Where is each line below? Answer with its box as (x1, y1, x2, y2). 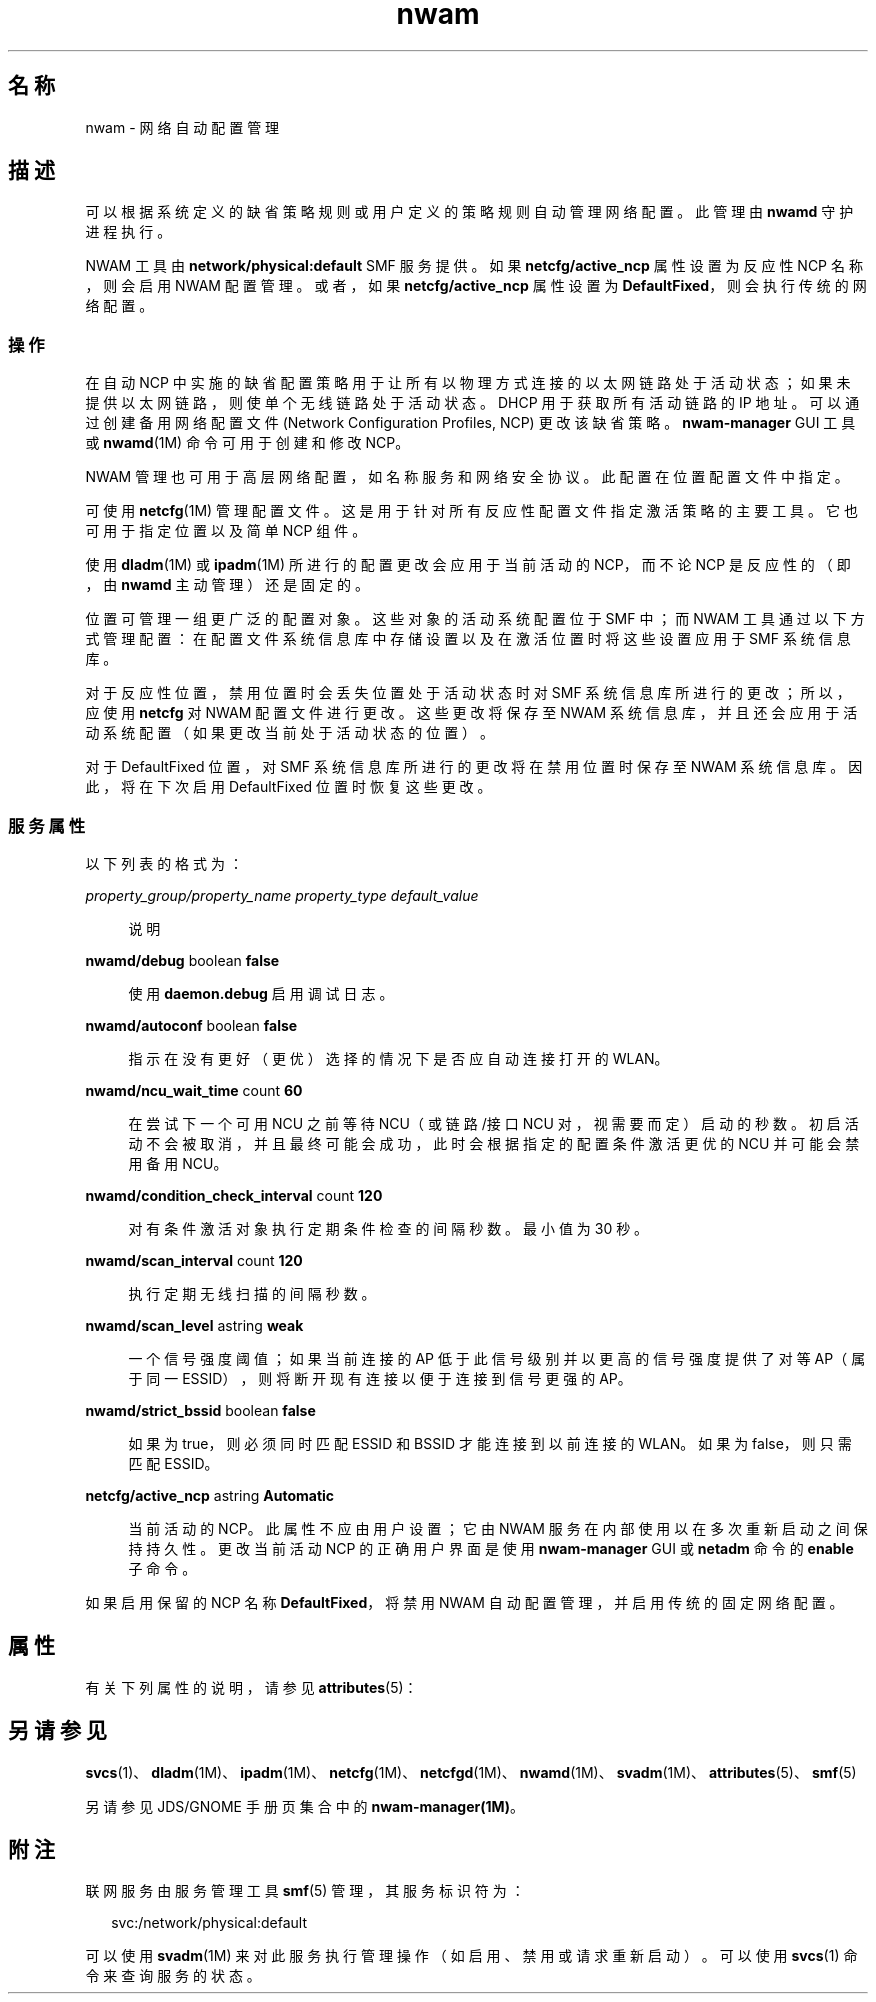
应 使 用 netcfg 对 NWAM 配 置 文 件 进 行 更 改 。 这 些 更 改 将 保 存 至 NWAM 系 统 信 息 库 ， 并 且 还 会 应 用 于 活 (85, 704, 858, 722)
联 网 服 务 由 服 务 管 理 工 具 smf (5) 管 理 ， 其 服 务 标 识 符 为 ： (85, 1882, 525, 1900)
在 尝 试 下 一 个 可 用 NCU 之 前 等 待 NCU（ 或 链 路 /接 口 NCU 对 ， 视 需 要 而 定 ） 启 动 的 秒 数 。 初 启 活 (128, 1114, 859, 1132)
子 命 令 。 (128, 1559, 197, 1577)
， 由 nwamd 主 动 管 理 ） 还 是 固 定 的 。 (85, 576, 369, 594)
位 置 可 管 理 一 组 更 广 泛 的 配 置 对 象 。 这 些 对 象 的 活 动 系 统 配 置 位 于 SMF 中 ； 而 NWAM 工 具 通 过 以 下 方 (85, 610, 865, 628)
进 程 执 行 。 (85, 223, 172, 241)
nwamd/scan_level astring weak (85, 1316, 304, 1334)
